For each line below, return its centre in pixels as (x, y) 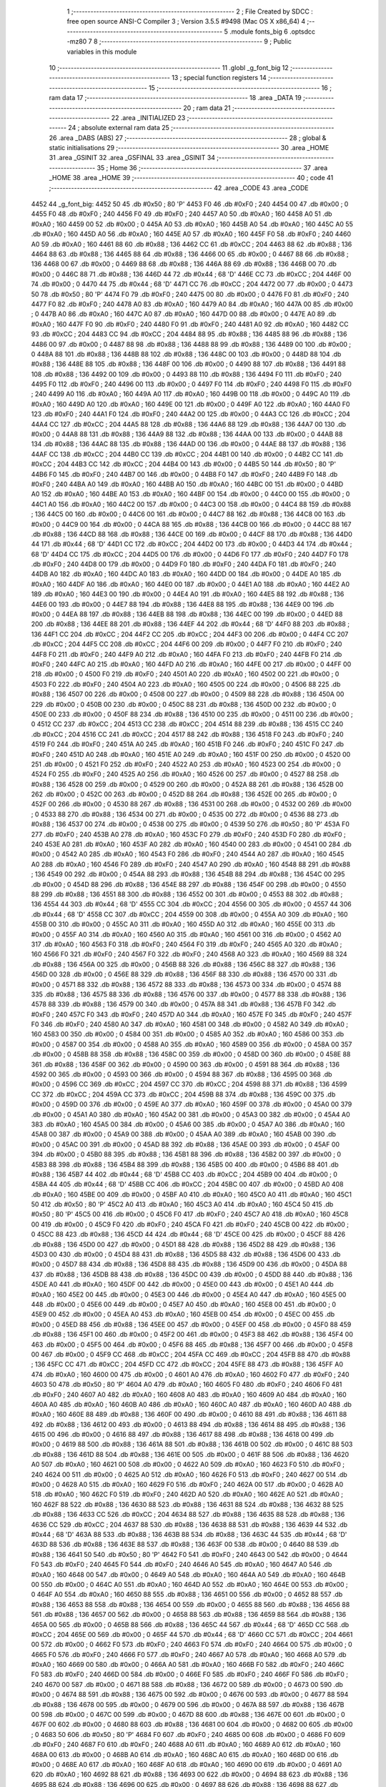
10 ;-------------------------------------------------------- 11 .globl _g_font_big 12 (169, 67)
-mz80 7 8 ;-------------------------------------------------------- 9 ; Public (179, 41)
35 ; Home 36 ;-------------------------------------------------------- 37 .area (212, 167)
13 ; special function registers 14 (219, 78)
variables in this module (102, 51)
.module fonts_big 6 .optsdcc (272, 31)
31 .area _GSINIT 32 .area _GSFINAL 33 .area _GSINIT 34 (132, 158)
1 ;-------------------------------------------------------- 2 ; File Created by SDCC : (190, 11)
